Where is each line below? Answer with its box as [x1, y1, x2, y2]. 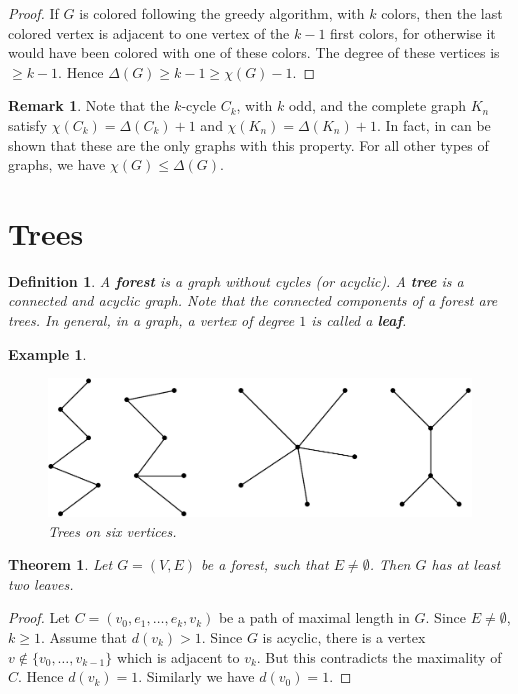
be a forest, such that [201, 554, 329, 575]
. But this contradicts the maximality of [256, 646, 502, 667]
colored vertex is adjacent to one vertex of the [8, 22, 290, 43]
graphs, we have [8, 154, 106, 175]
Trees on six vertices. [48, 520, 177, 541]
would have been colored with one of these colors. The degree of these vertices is [8, 42, 500, 63]
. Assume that [40, 626, 128, 647]
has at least [431, 554, 501, 575]
